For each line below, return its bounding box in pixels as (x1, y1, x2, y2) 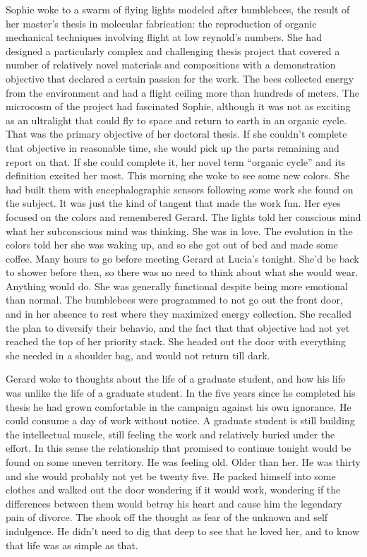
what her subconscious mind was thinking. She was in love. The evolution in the (6, 223, 353, 238)
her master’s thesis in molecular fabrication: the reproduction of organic (6, 16, 317, 30)
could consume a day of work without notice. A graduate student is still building (6, 413, 355, 428)
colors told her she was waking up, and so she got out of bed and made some (6, 237, 338, 252)
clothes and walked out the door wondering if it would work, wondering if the (6, 482, 341, 497)
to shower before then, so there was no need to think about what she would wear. (6, 265, 359, 280)
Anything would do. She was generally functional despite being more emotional (6, 278, 348, 293)
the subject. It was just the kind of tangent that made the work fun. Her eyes (6, 196, 341, 210)
